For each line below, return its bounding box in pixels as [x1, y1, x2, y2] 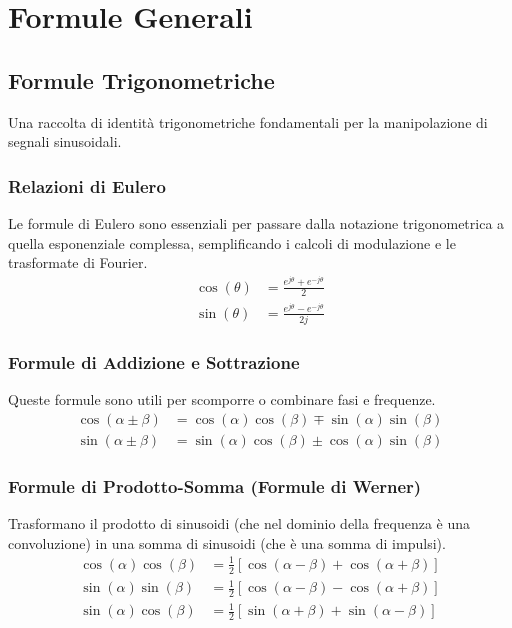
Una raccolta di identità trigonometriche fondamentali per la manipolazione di [8, 111, 488, 132]
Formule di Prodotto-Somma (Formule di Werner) [8, 473, 422, 498]
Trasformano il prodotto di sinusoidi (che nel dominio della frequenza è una [8, 512, 471, 533]
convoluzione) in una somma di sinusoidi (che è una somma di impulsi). [8, 532, 446, 553]
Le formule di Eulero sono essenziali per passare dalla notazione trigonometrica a [8, 212, 505, 233]
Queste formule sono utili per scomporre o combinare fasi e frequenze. [8, 389, 436, 410]
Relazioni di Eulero [8, 173, 166, 198]
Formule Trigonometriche [8, 64, 275, 95]
